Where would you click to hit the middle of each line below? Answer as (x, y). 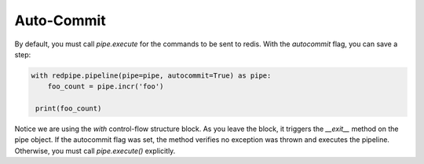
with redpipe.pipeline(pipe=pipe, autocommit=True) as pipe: (151, 75)
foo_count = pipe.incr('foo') (106, 87)
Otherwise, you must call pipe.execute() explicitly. (95, 151)
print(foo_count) (69, 109)
